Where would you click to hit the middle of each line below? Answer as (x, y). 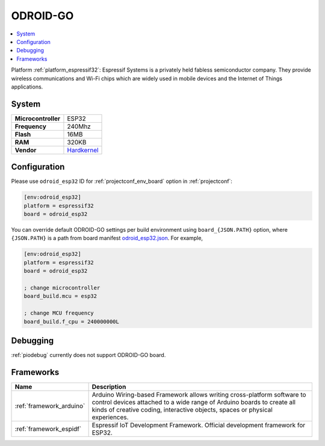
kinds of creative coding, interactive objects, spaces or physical (182, 409)
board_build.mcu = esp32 (60, 296)
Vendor (26, 150)
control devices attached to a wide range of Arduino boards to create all (194, 402)
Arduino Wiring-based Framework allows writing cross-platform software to (199, 394)
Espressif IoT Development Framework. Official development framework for (199, 425)
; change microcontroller (62, 288)
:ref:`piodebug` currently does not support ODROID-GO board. (88, 355)
